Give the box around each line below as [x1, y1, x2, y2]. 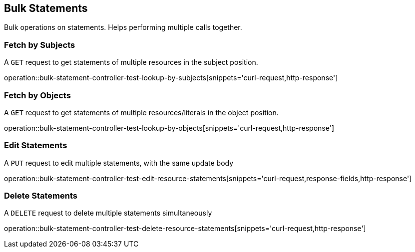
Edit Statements [4, 140, 67, 151]
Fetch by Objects [4, 90, 71, 100]
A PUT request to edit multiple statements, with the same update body [4, 158, 234, 167]
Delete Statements [4, 191, 77, 201]
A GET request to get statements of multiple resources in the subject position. [4, 58, 258, 67]
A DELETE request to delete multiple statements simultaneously [4, 209, 212, 218]
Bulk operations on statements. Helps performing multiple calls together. [4, 23, 242, 32]
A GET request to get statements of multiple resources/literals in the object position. [4, 108, 279, 117]
